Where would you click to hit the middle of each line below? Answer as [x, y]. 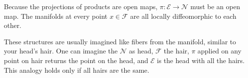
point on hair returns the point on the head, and [76, 60]
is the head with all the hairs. [201, 60]
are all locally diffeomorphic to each [183, 16]
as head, [141, 51]
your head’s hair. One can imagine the [61, 51]
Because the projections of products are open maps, [81, 6]
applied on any [220, 51]
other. [13, 25]
